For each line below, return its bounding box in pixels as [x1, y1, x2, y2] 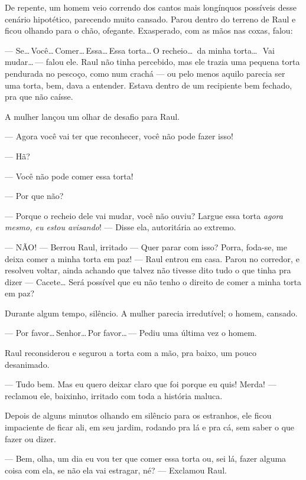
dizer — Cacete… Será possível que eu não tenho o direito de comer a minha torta [5, 275, 302, 288]
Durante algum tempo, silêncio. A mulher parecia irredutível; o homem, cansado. [5, 306, 298, 319]
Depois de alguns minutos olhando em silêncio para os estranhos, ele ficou [5, 409, 272, 422]
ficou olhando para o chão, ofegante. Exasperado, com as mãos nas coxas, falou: [5, 24, 293, 37]
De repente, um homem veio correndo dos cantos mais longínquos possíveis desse [5, 1, 297, 13]
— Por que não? [5, 190, 64, 202]
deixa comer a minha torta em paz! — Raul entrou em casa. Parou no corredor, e [5, 252, 300, 265]
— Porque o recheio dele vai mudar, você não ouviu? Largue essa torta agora [5, 209, 283, 221]
